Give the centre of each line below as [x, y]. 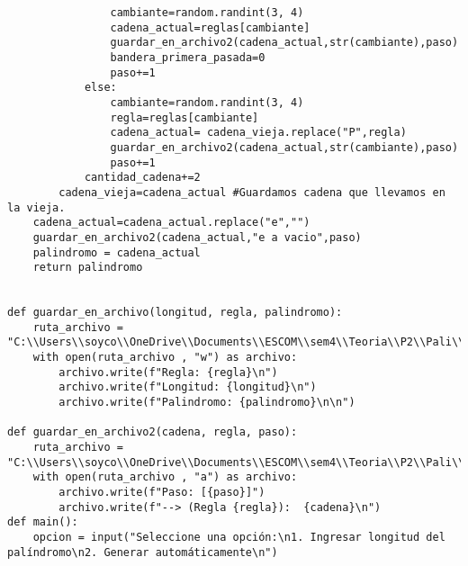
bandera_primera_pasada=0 [188, 57]
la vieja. [36, 207]
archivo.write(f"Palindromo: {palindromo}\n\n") [207, 403]
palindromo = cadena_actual [117, 252]
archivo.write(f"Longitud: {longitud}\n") [188, 387]
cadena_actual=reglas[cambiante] [210, 27]
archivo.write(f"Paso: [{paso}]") [162, 492]
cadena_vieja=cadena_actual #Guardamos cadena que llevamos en [252, 192]
